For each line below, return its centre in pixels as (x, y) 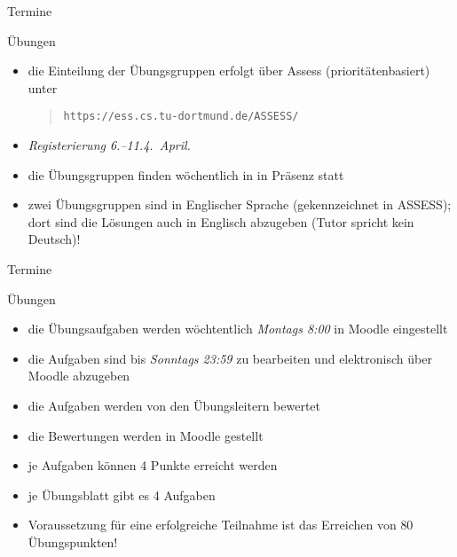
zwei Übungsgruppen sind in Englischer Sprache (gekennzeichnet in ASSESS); (240, 204)
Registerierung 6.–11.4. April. (109, 145)
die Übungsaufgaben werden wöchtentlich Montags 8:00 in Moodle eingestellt (238, 329)
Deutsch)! (54, 239)
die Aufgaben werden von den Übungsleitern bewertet (174, 405)
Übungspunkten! (73, 541)
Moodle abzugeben (79, 376)
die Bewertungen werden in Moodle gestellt (146, 435)
